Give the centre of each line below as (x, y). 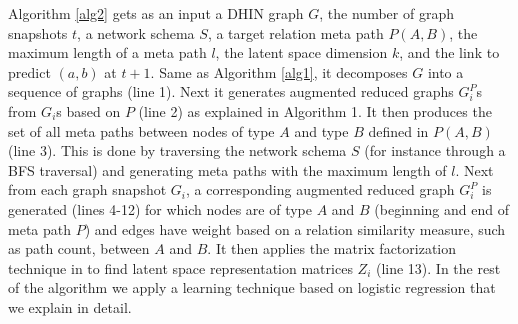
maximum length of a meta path (107, 52)
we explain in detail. (70, 306)
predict (29, 71)
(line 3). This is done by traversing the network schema (177, 150)
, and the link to (449, 52)
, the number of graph (386, 13)
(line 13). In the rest (438, 267)
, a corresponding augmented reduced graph (320, 189)
